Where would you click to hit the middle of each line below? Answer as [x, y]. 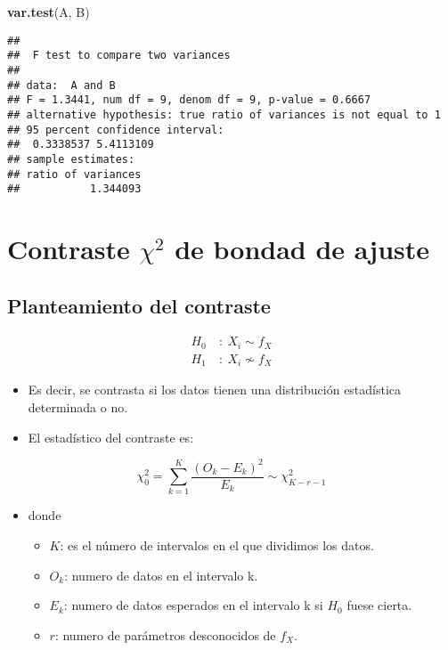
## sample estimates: [71, 159]
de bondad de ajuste [302, 248]
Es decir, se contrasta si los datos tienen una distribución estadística [215, 390]
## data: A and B [61, 85]
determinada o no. [78, 406]
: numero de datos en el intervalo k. [161, 575]
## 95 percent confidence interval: [116, 130]
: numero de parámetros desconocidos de [165, 634]
